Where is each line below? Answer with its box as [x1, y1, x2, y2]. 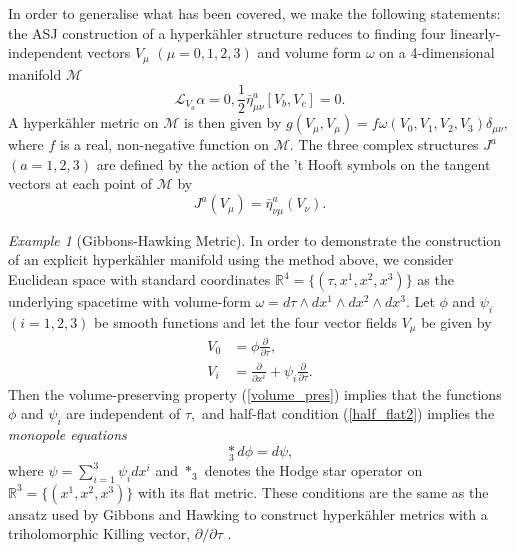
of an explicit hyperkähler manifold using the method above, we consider [8, 249, 454, 270]
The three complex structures [298, 134, 479, 155]
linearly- [450, 22, 501, 43]
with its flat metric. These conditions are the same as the [138, 481, 489, 502]
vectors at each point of [8, 173, 152, 194]
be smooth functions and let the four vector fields [94, 311, 397, 332]
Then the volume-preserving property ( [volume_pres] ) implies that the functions [8, 383, 502, 404]
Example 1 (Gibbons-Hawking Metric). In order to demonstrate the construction [8, 229, 502, 250]
